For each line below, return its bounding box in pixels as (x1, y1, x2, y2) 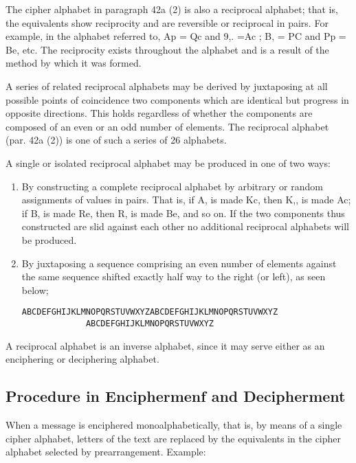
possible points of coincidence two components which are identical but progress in (5, 92, 349, 106)
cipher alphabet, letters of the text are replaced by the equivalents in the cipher (5, 431, 342, 445)
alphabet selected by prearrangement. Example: (5, 444, 206, 459)
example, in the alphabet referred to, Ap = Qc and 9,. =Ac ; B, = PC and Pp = (5, 29, 346, 43)
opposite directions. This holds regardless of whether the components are (5, 106, 313, 120)
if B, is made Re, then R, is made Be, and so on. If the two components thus (21, 205, 345, 220)
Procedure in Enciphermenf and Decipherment (5, 385, 346, 407)
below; (21, 282, 49, 297)
